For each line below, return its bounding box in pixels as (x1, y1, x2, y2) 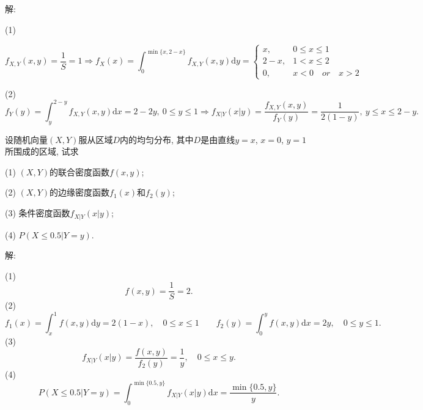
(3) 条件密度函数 (5, 207, 70, 219)
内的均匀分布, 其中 (120, 133, 194, 145)
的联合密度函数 (50, 165, 109, 178)
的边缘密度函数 (50, 186, 109, 199)
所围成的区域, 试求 (5, 145, 79, 158)
